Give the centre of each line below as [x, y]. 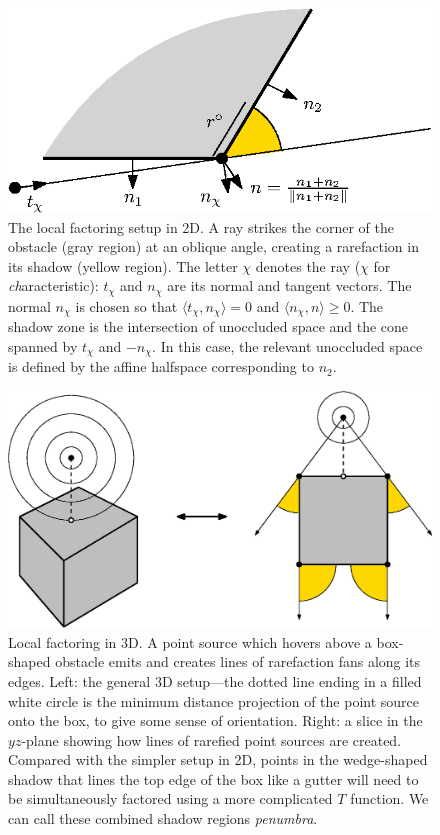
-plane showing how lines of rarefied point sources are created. [211, 739]
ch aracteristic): [53, 285]
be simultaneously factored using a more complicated [170, 798]
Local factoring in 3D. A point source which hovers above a [190, 641]
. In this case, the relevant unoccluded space [287, 345]
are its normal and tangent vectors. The [289, 285]
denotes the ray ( [308, 265]
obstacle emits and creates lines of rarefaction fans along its [238, 661]
